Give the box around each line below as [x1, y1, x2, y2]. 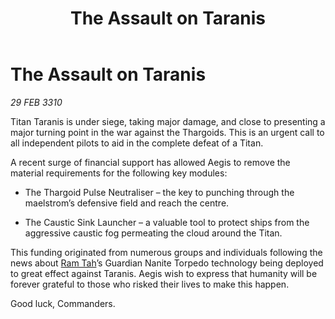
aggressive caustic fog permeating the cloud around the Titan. [24, 227, 283, 239]
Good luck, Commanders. [10, 297, 116, 309]
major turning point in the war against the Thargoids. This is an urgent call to [10, 126, 325, 138]
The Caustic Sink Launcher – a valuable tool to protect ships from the [24, 216, 310, 228]
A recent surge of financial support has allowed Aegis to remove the [10, 156, 291, 168]
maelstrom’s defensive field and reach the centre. [24, 197, 230, 209]
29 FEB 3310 [10, 96, 63, 108]
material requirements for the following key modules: [10, 167, 228, 179]
